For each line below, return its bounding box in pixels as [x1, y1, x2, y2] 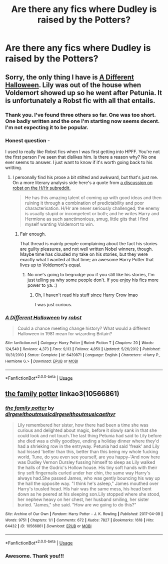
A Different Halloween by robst [5, 314, 82, 321]
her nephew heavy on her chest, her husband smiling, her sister [17, 496, 149, 502]
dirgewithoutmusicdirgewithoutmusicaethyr [5, 410, 116, 417]
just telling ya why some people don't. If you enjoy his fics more [27, 277, 159, 283]
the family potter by [5, 404, 54, 411]
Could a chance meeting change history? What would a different [17, 325, 150, 331]
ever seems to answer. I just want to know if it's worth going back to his [5, 159, 152, 165]
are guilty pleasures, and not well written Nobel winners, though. [19, 246, 153, 252]
